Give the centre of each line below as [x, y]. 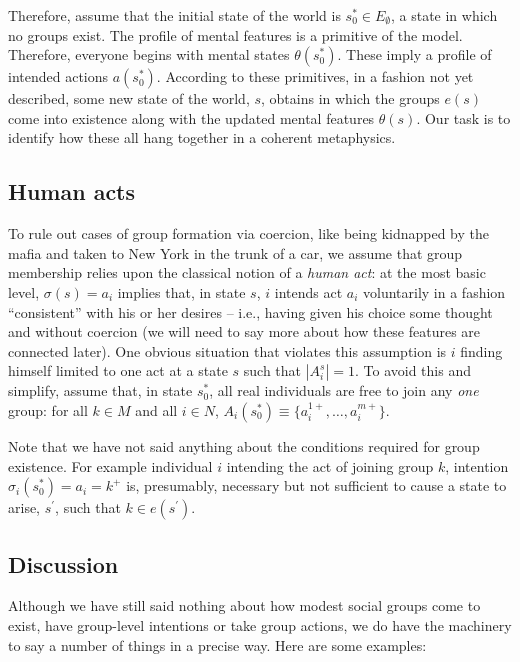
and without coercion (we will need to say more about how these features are [244, 331]
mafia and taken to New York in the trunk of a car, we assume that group [235, 252]
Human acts [72, 191]
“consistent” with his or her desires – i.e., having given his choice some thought [250, 311]
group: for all [48, 409]
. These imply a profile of [414, 54]
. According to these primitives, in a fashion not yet [315, 76]
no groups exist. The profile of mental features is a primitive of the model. [235, 34]
